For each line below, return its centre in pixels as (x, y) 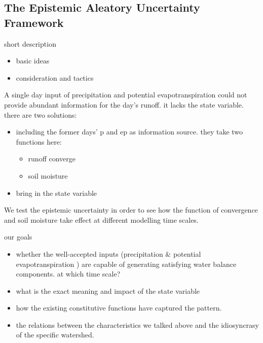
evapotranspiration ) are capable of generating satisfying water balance (126, 264)
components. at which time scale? (68, 274)
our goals (18, 237)
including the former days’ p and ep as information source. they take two (129, 132)
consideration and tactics (55, 77)
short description (30, 43)
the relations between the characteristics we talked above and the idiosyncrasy (138, 324)
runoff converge (52, 159)
